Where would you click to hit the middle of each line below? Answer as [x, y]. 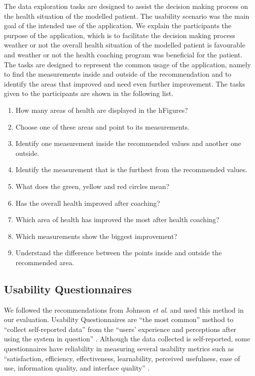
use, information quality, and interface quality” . [77, 368]
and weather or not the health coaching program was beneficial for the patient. [123, 54]
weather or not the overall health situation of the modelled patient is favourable [125, 45]
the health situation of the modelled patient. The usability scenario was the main [127, 16]
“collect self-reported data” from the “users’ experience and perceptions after [120, 329]
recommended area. [45, 262]
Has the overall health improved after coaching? [88, 203]
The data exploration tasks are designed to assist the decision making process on [126, 6]
